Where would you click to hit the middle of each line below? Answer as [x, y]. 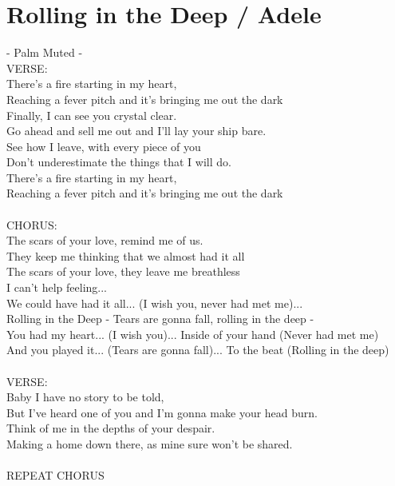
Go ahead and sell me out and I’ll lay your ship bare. [136, 131]
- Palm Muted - [45, 52]
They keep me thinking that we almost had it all [126, 255]
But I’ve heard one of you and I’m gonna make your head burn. [162, 412]
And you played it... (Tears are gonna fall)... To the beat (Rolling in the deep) [198, 350]
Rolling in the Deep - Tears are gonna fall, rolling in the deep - [160, 319]
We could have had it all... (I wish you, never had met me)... [155, 303]
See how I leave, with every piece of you [104, 146]
